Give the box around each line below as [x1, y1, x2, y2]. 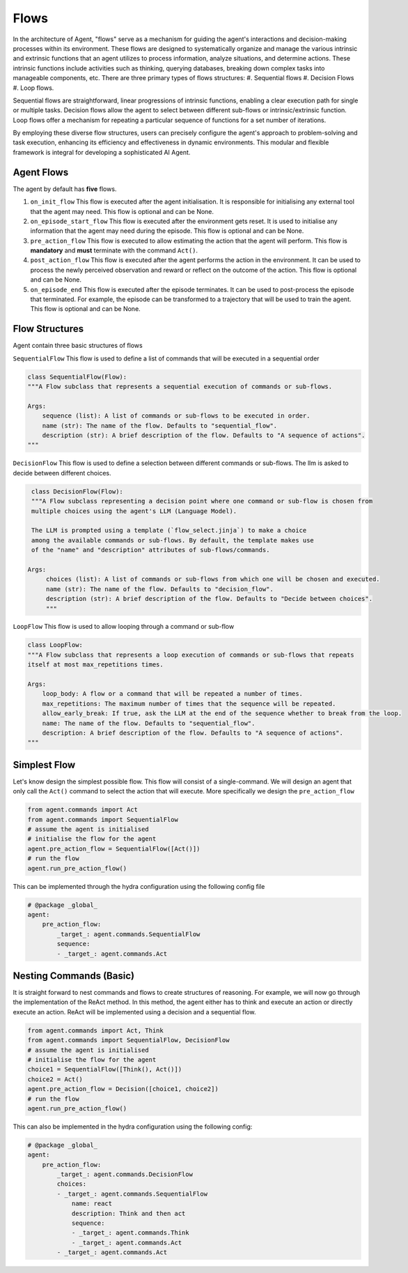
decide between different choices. [13, 468, 111, 477]
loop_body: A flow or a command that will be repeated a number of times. [42, 690, 303, 698]
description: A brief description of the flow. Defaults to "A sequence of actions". [42, 729, 344, 737]
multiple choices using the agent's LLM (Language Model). [31, 507, 237, 515]
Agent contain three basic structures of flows [13, 342, 143, 350]
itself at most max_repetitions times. [27, 661, 164, 669]
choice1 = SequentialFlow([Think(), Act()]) [27, 1065, 182, 1074]
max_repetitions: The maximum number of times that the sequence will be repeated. [42, 699, 336, 708]
